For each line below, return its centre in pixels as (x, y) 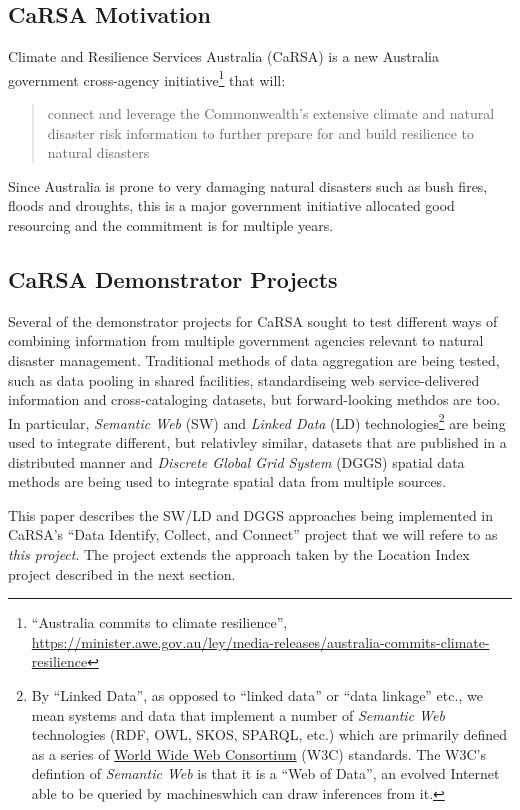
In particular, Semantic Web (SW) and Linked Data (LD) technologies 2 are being (257, 421)
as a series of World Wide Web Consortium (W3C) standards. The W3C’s (258, 753)
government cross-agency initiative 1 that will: (147, 78)
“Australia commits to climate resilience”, (159, 622)
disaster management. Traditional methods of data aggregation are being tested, (254, 360)
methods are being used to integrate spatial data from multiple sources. (227, 481)
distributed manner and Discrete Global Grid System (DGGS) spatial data (236, 461)
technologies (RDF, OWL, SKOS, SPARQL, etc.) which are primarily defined (269, 734)
